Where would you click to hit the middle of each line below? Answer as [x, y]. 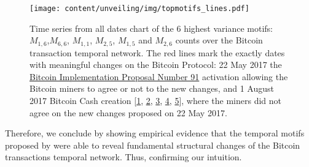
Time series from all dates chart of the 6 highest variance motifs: [151, 28]
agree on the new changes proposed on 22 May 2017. [128, 112]
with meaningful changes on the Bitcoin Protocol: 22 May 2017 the [156, 65]
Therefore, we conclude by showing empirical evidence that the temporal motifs [155, 133]
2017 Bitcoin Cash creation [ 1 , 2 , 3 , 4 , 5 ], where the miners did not [155, 101]
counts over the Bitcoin [219, 40]
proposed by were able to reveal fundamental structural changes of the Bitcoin [153, 145]
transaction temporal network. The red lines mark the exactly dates [157, 52]
